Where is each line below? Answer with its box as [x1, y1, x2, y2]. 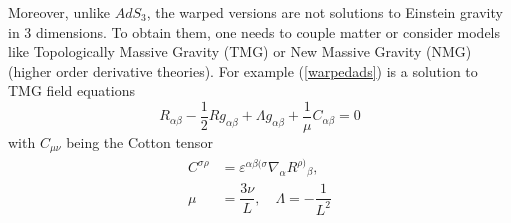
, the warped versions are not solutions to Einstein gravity [146, 2, 503, 22]
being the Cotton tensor [66, 132, 213, 153]
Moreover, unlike [8, 2, 110, 22]
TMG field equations [8, 80, 135, 101]
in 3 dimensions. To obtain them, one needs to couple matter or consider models [8, 21, 501, 42]
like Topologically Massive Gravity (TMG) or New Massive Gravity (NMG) [8, 41, 472, 62]
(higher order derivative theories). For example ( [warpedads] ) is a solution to [8, 60, 478, 81]
